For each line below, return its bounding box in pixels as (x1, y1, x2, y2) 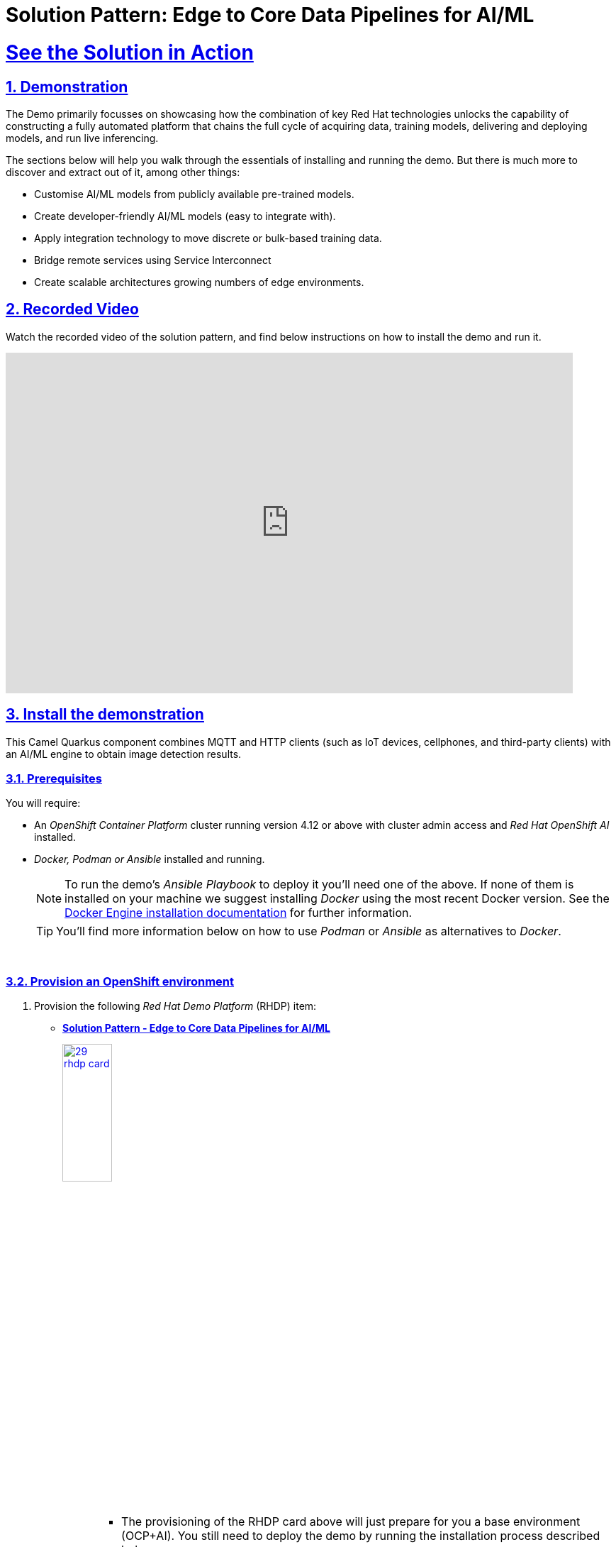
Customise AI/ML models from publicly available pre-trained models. (34, 187, 354, 200)
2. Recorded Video (6, 300, 139, 319)
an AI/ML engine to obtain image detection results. (6, 747, 242, 760)
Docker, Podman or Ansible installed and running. (34, 853, 265, 866)
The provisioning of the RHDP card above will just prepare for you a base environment (121, 1514, 581, 1529)
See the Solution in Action (6, 40, 254, 65)
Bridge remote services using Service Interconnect (34, 253, 271, 266)
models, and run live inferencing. (6, 131, 159, 144)
